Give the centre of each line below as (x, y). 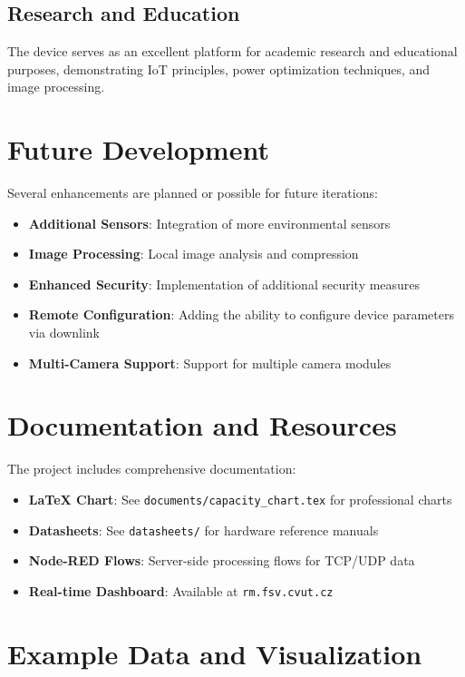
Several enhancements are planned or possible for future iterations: (193, 193)
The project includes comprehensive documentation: (152, 469)
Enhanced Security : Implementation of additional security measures (224, 284)
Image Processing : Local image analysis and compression (194, 254)
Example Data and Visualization (215, 653)
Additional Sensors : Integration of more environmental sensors (209, 223)
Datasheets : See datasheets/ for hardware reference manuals (203, 530)
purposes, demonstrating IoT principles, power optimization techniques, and (219, 69)
